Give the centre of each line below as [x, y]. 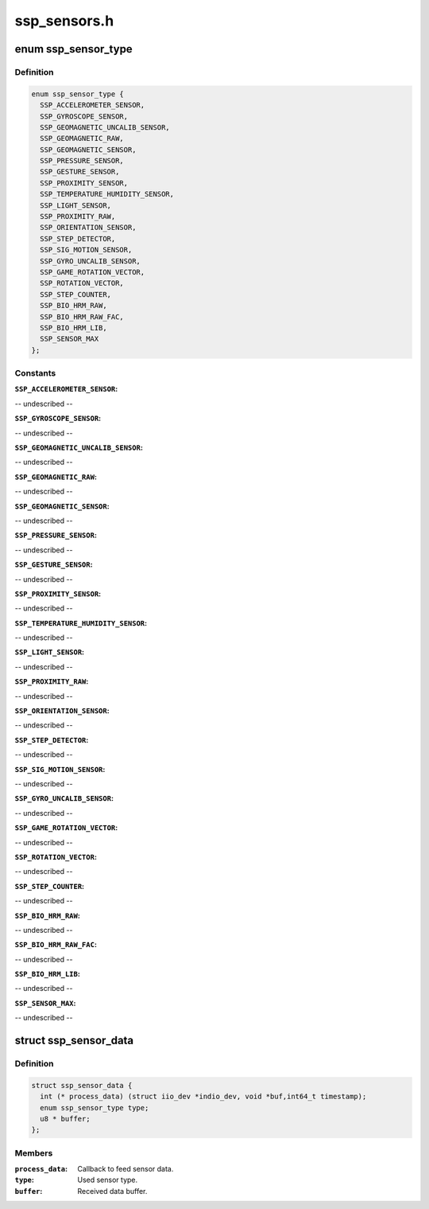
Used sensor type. [108, 1180]
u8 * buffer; [65, 1119]
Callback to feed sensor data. [126, 1169]
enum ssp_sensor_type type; [95, 1108]
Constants [35, 373]
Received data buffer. [112, 1191]
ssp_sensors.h [64, 21]
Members [34, 1152]
